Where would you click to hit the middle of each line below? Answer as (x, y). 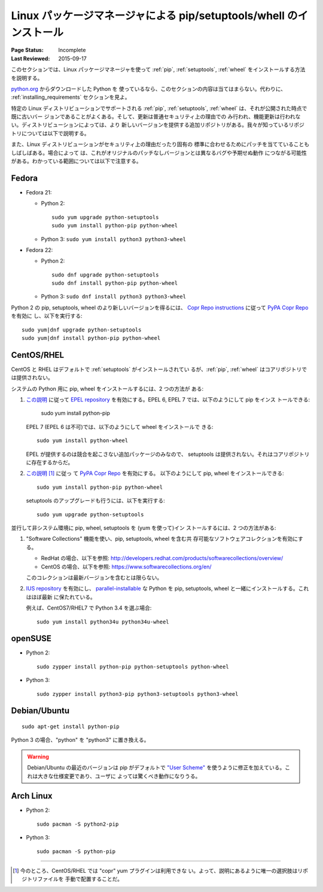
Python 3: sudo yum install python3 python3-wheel (114, 239)
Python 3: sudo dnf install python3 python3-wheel (114, 297)
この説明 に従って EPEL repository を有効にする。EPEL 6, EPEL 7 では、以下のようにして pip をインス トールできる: (168, 400)
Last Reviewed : (31, 58)
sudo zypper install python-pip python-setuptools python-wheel (133, 666)
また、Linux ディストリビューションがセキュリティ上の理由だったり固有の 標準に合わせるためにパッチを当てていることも (160, 144)
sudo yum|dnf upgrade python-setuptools (82, 330)
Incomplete (72, 50)
